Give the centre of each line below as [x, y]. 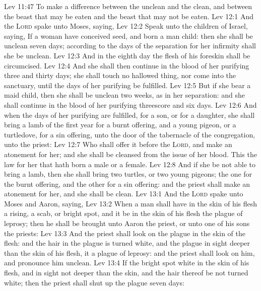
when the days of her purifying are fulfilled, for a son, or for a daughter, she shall [129, 115]
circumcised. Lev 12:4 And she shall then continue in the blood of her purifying [127, 65]
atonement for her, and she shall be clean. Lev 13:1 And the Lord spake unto [124, 194]
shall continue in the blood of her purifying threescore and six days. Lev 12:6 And [130, 104]
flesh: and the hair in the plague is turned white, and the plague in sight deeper [127, 243]
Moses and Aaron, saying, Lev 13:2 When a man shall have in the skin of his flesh [131, 203]
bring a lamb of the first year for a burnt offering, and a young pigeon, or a [120, 125]
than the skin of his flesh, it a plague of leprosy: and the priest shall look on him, [129, 252]
